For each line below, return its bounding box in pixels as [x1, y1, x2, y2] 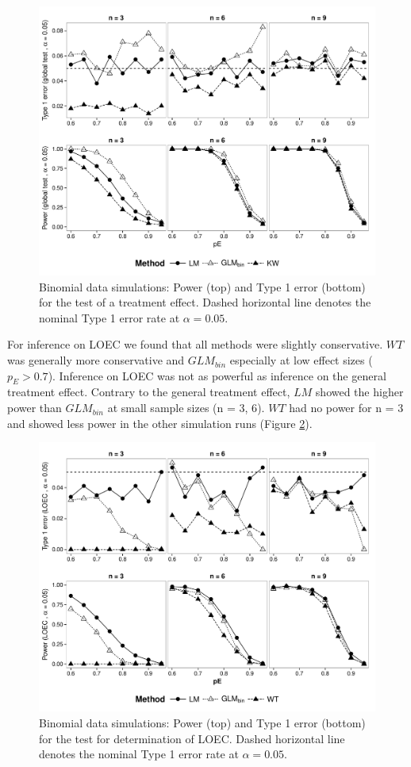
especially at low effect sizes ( [229, 352, 373, 368]
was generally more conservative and [7, 352, 185, 368]
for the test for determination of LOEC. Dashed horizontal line [39, 730, 345, 746]
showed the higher [315, 383, 404, 400]
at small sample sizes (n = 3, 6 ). [107, 399, 265, 416]
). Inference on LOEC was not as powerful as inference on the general [48, 367, 386, 383]
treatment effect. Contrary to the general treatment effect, [7, 383, 290, 400]
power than [7, 399, 62, 416]
